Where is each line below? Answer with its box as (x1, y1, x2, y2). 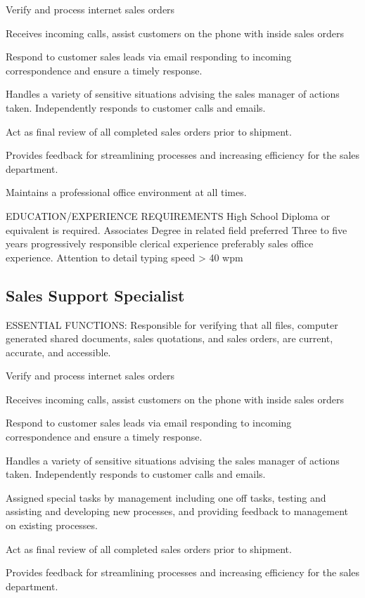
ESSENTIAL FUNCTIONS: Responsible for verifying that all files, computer (6, 317, 338, 332)
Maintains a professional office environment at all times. (6, 185, 247, 200)
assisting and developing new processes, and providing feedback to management (6, 504, 349, 519)
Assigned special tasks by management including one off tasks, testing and (6, 490, 326, 505)
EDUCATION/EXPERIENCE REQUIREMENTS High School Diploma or (6, 208, 331, 223)
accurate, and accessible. (6, 344, 111, 359)
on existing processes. (6, 518, 98, 533)
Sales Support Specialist (6, 284, 185, 306)
